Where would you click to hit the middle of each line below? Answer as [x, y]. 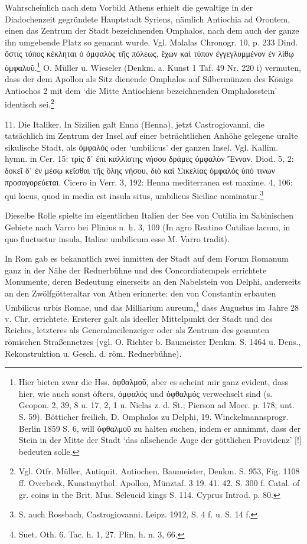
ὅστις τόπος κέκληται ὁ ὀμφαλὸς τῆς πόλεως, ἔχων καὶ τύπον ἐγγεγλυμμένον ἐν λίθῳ [149, 53]
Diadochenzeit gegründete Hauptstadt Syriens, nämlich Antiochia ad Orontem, [148, 19]
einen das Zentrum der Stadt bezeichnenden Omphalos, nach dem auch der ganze [152, 30]
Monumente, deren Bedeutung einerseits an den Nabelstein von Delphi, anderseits [153, 281]
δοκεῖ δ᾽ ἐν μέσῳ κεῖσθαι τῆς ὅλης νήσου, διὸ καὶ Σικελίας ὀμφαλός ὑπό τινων [140, 170]
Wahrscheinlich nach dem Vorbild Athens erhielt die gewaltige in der [129, 7]
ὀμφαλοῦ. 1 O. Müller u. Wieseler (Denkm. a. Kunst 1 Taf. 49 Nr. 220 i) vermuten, [153, 66]
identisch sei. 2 [30, 103]
